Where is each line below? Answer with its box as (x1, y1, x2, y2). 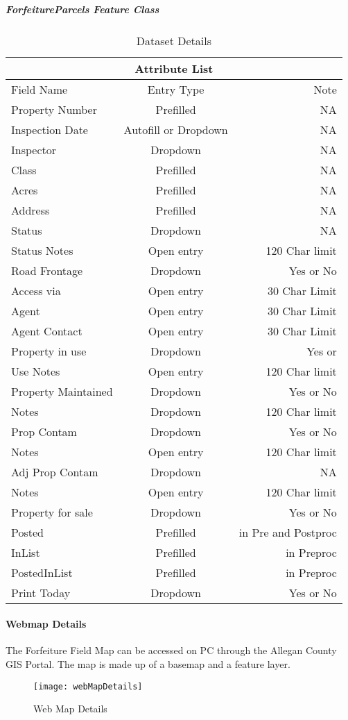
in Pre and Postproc (238, 524, 337, 540)
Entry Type (147, 81, 205, 97)
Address (11, 201, 50, 218)
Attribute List (134, 60, 214, 76)
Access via (11, 282, 61, 299)
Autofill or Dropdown (123, 121, 228, 137)
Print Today (11, 584, 71, 601)
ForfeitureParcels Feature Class (6, 1, 159, 16)
